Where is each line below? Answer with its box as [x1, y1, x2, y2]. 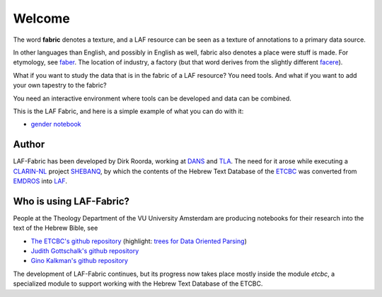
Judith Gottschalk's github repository [30, 247, 139, 255]
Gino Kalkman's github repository [30, 257, 129, 265]
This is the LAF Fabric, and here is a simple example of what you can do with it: [13, 107, 244, 115]
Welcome [13, 11, 70, 26]
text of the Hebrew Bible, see [13, 223, 98, 233]
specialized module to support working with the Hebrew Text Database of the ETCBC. [13, 279, 263, 288]
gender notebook [30, 120, 81, 129]
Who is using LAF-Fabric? [13, 195, 130, 207]
